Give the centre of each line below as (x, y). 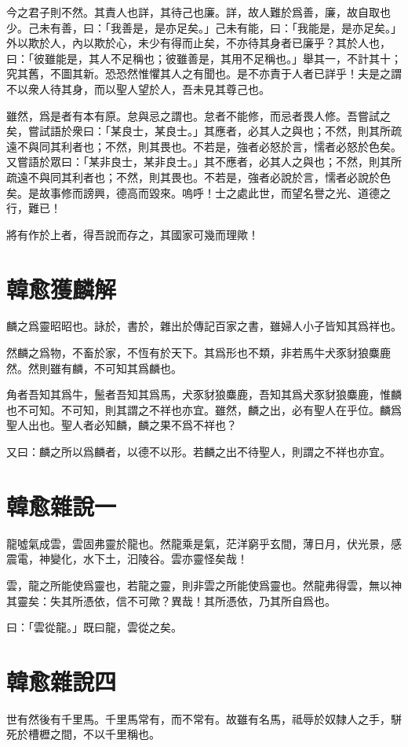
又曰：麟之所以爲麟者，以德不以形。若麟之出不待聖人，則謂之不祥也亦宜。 (199, 451)
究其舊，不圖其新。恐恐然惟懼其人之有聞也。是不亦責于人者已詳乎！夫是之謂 (204, 74)
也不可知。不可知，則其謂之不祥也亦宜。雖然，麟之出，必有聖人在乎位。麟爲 (204, 409)
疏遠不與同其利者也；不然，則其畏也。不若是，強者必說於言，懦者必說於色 (199, 177)
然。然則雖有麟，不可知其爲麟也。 (94, 368)
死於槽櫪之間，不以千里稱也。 (83, 734)
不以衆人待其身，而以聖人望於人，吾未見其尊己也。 (138, 88)
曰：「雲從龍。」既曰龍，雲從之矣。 (94, 627)
